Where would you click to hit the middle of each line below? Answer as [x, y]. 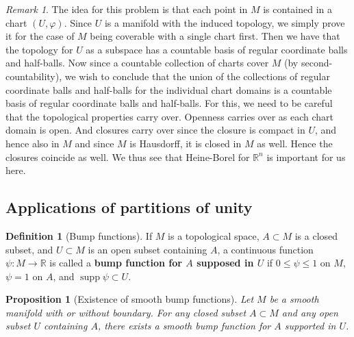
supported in [310, 326]
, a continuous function [265, 249]
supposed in [225, 263]
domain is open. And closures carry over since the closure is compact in [155, 130]
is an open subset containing [148, 249]
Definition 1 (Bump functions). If [79, 235]
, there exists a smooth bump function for [184, 326]
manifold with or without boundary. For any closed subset [126, 312]
